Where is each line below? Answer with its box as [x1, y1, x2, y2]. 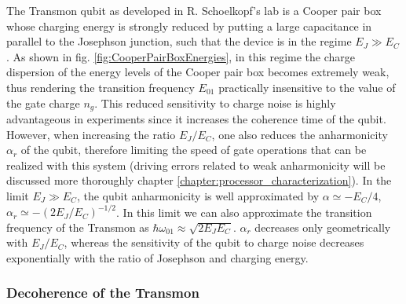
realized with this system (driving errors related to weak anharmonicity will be [6, 156, 386, 173]
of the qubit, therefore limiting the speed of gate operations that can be [20, 141, 367, 158]
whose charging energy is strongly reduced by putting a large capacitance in [6, 17, 372, 34]
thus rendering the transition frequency [6, 79, 195, 95]
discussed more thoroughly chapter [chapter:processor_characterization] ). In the [6, 172, 392, 189]
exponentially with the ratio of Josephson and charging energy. [6, 249, 309, 266]
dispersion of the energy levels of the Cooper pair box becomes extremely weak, [6, 64, 390, 80]
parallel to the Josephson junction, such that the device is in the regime [6, 33, 352, 49]
